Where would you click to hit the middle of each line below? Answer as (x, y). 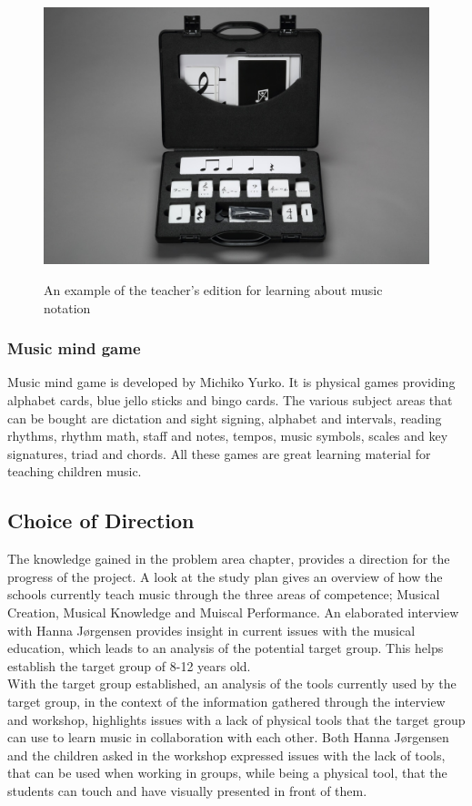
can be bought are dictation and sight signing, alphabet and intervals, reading (225, 418)
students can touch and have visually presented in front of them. (187, 790)
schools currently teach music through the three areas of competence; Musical (224, 594)
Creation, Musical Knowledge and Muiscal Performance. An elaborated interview (233, 612)
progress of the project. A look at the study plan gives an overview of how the (225, 576)
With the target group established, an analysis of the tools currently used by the (232, 684)
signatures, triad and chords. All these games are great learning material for (219, 453)
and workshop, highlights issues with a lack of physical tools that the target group (236, 719)
